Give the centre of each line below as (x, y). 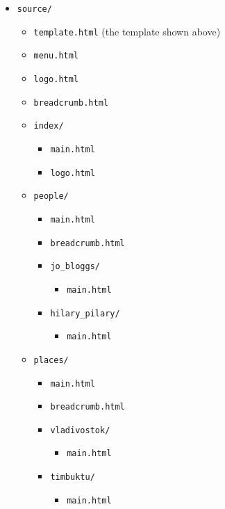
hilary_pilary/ (85, 313)
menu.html (56, 56)
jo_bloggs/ (75, 267)
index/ (49, 126)
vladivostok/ (80, 430)
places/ (51, 360)
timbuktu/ (73, 477)
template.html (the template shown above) (127, 31)
